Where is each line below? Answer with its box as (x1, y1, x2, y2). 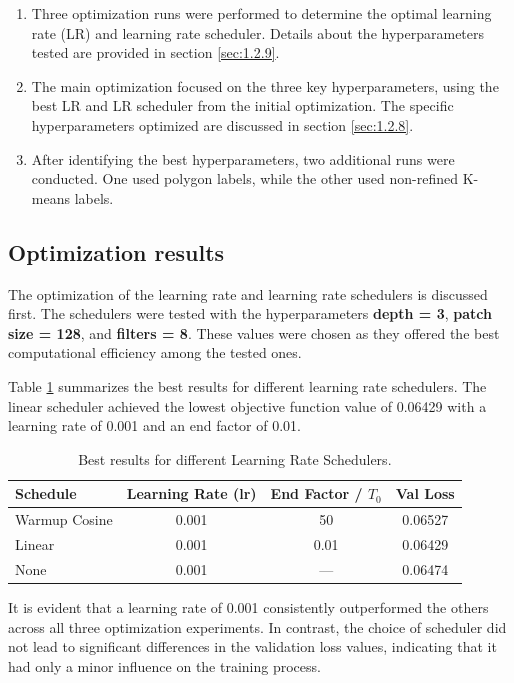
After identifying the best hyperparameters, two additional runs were (31, 148, 455, 169)
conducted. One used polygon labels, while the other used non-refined (31, 168, 458, 189)
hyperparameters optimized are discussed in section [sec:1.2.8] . (31, 114, 414, 135)
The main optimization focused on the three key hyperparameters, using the (31, 75, 499, 96)
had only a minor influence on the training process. (8, 655, 321, 676)
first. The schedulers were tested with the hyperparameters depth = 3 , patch (8, 303, 492, 324)
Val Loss (395, 483, 455, 504)
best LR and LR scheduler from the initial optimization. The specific (31, 95, 454, 116)
